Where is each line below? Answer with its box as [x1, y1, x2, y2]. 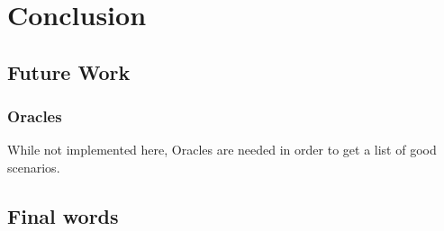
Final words [7, 201, 119, 229]
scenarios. [7, 157, 60, 176]
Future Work [7, 58, 131, 85]
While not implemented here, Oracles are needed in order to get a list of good [7, 140, 437, 159]
